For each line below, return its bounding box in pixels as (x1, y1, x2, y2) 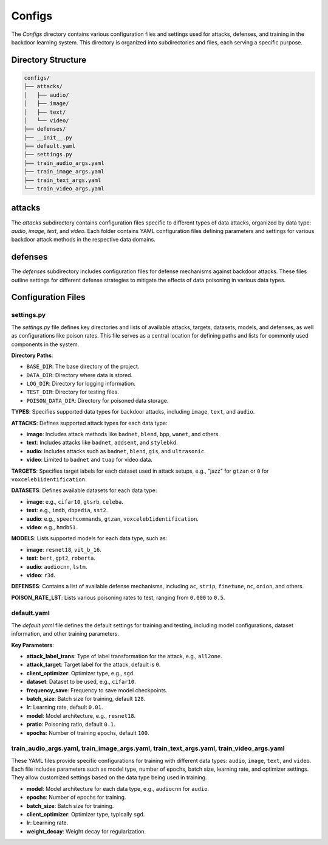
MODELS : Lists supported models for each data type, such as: (11, 535, 168, 542)
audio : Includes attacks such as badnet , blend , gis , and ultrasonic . (26, 447, 206, 454)
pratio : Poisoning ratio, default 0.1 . (26, 721, 115, 728)
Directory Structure (11, 55, 87, 65)
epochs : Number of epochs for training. (26, 794, 126, 801)
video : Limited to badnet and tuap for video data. (26, 456, 153, 464)
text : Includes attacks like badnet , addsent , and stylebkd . (26, 439, 179, 447)
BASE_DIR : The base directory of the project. (26, 363, 140, 370)
